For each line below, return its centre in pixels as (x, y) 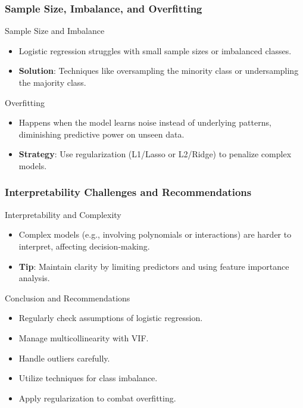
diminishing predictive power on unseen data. (101, 134)
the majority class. (52, 82)
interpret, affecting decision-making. (84, 246)
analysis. (34, 278)
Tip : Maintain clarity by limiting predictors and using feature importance (154, 266)
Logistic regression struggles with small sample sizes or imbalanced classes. (155, 50)
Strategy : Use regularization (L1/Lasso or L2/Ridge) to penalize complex (155, 154)
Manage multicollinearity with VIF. (84, 337)
